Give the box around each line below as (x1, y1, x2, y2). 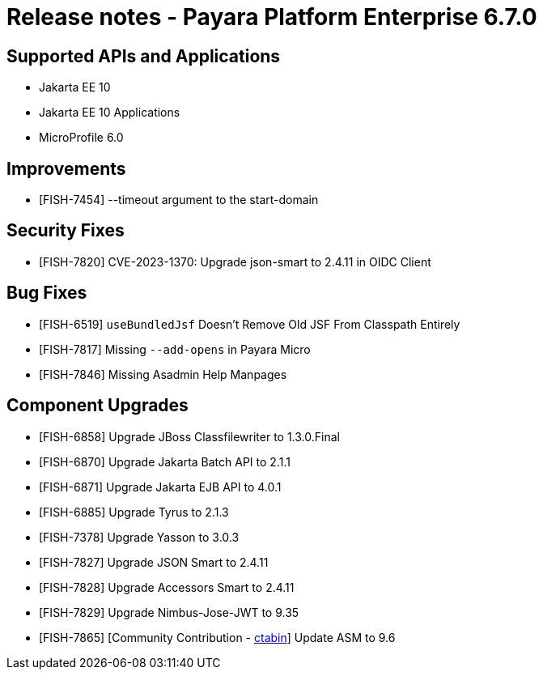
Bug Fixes (6, 283, 87, 304)
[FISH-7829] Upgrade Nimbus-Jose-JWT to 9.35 (39, 605, 299, 619)
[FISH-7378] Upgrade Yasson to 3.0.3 (39, 529, 240, 544)
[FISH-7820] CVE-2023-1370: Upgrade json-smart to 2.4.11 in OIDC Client (39, 254, 431, 269)
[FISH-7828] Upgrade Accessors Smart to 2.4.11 (39, 580, 295, 594)
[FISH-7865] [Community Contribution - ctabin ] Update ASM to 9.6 (39, 630, 396, 644)
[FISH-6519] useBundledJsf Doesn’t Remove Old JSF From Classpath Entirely (39, 317, 460, 331)
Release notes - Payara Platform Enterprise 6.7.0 (6, 3, 537, 31)
